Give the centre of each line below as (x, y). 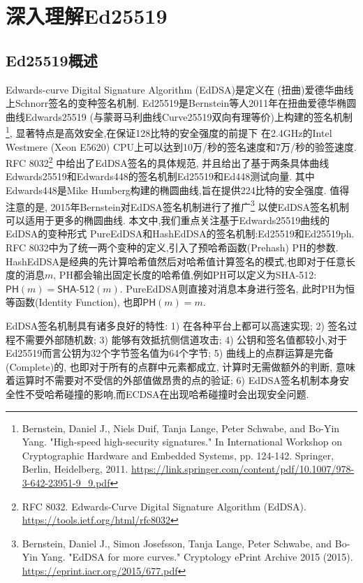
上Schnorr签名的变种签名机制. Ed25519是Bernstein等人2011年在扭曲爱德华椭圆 (181, 103)
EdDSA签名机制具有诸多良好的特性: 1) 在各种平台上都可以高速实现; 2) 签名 (177, 326)
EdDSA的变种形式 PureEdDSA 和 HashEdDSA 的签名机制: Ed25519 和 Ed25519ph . (180, 234)
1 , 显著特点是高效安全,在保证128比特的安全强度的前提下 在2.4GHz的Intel (169, 132)
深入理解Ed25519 (87, 16)
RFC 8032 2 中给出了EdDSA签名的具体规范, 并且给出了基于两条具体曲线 (168, 162)
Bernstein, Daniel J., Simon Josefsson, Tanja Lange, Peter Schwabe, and (177, 543)
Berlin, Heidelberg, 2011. (75, 469)
